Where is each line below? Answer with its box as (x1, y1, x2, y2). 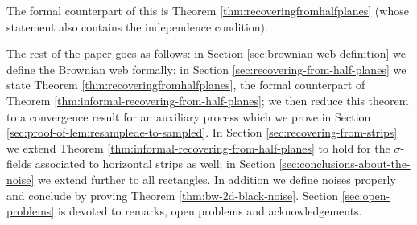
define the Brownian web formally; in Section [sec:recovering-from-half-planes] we (6, 60, 407, 77)
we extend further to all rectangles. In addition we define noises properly (37, 170, 396, 187)
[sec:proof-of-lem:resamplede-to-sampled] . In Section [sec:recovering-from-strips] (6, 124, 398, 141)
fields (6, 155, 32, 172)
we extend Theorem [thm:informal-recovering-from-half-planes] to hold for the (6, 139, 390, 156)
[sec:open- (341, 186, 390, 203)
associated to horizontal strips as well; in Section (35, 155, 275, 172)
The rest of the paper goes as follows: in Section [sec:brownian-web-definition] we (6, 45, 406, 62)
